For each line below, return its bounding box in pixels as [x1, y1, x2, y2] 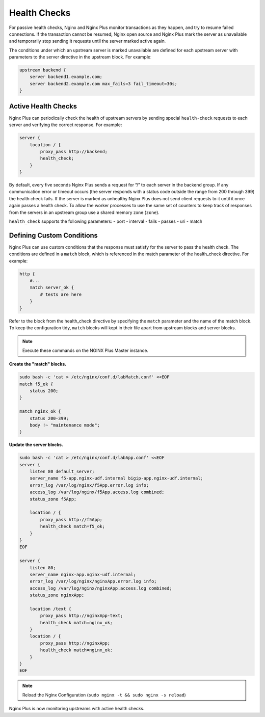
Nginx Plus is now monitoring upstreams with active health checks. [9, 706, 145, 712]
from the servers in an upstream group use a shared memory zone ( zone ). [9, 209, 159, 215]
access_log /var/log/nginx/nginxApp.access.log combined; [29, 585, 172, 591]
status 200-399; [29, 415, 69, 421]
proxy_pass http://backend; [40, 149, 108, 154]
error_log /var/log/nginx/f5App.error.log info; [29, 482, 149, 488]
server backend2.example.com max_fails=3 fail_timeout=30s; [29, 81, 178, 86]
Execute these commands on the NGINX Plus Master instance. [22, 347, 149, 353]
